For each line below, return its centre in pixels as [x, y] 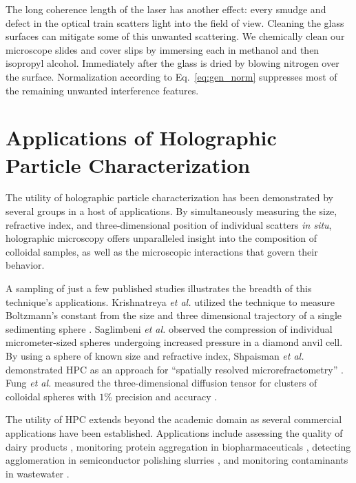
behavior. [25, 265]
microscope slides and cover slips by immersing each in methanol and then [163, 49]
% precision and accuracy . [161, 396]
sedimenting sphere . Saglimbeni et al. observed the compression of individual [169, 328]
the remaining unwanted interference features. [102, 90]
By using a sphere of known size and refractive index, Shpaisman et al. [155, 356]
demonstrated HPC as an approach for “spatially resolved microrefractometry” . [175, 369]
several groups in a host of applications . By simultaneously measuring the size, [171, 211]
